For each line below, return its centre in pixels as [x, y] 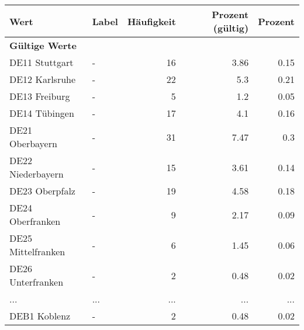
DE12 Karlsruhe [43, 79]
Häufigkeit [151, 21]
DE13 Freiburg [40, 96]
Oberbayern [33, 143]
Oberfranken [35, 221]
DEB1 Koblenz [40, 316]
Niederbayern [37, 174]
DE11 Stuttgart [42, 62]
